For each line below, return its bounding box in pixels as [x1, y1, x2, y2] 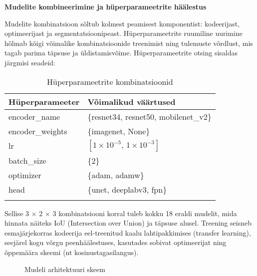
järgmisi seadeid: [4, 57, 55, 67]
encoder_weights [8, 125, 67, 137]
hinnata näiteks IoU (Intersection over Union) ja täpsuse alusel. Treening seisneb [4, 218, 252, 228]
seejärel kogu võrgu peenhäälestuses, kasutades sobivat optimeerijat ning [4, 237, 227, 248]
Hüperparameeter [8, 95, 80, 107]
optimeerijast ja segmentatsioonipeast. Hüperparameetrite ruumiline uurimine [4, 28, 243, 38]
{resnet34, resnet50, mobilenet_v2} [87, 110, 212, 122]
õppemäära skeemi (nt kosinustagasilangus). [4, 247, 139, 257]
